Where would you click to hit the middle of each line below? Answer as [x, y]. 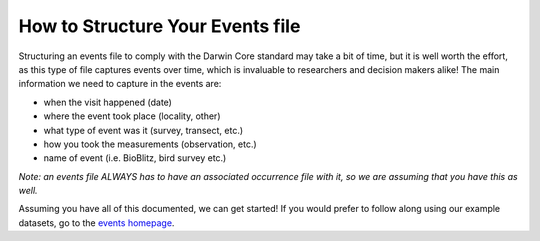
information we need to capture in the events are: [120, 84]
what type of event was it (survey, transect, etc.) [143, 130]
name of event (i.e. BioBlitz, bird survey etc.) [135, 158]
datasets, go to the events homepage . [96, 222]
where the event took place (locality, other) [132, 116]
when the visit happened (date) [107, 102]
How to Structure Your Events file [159, 26]
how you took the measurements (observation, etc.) [150, 144]
